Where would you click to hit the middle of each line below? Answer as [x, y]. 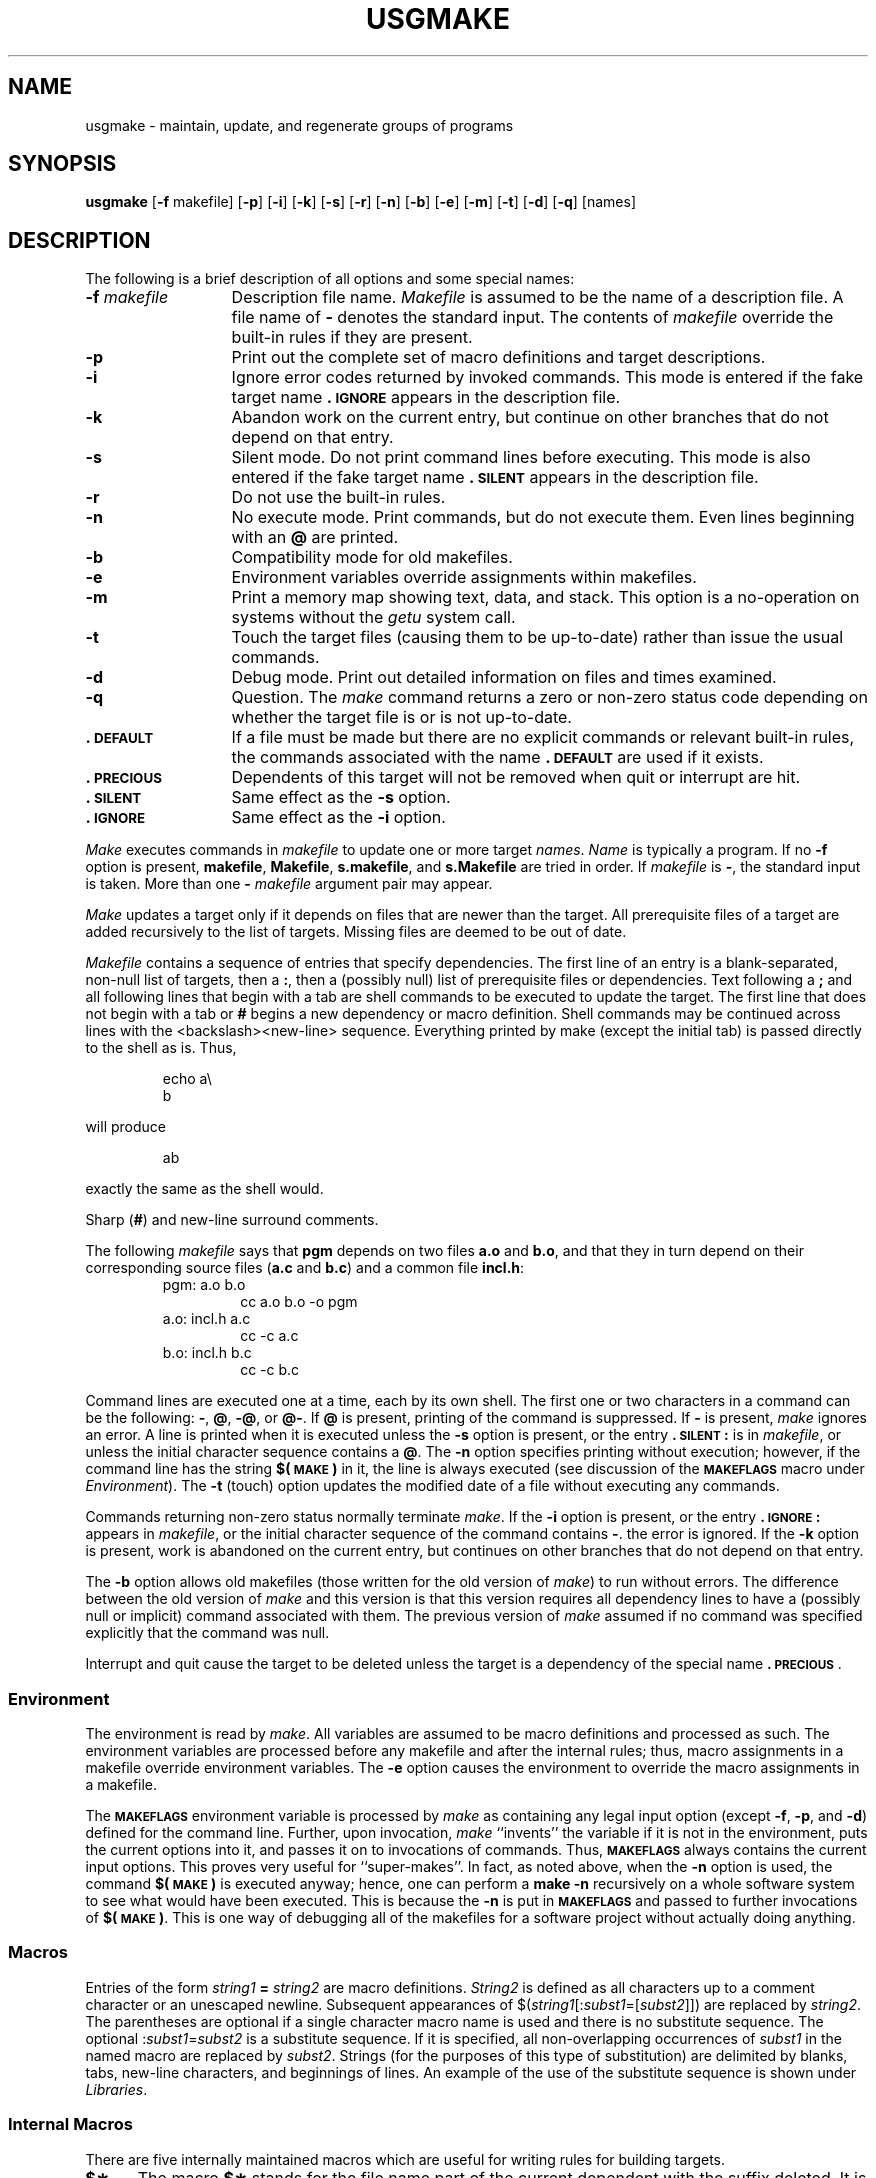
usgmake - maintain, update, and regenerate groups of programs [299, 125]
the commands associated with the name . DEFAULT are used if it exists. [497, 757]
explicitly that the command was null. [207, 1633]
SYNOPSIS [62, 164]
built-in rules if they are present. [352, 337]
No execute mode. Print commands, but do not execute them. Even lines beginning [543, 517]
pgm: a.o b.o [204, 1285]
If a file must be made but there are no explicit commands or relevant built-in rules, [543, 737]
